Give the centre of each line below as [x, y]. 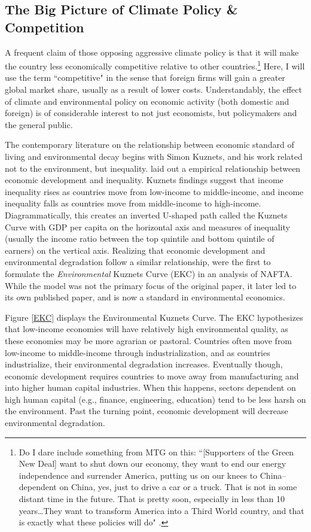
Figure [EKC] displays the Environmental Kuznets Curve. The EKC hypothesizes [154, 317]
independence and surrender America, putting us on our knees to [138, 475]
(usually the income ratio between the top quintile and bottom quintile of [140, 238]
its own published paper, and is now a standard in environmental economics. [145, 297]
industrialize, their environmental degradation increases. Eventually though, [144, 364]
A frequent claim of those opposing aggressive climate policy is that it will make [152, 52]
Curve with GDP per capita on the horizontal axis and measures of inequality [147, 227]
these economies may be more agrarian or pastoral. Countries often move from [149, 340]
